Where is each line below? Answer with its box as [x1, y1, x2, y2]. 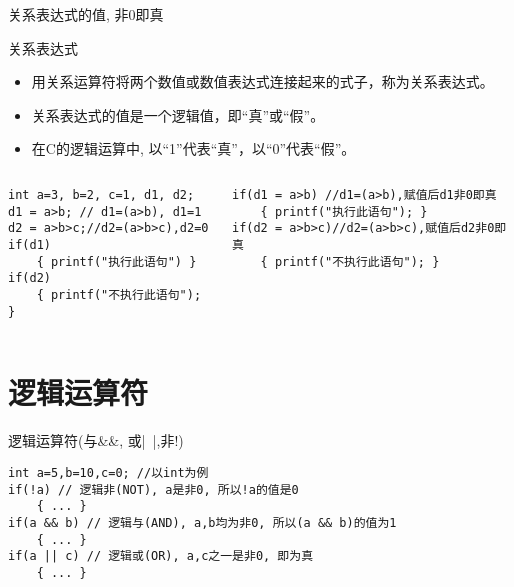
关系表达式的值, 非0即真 [8, 4, 164, 24]
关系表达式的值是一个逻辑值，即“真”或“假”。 [31, 104, 325, 125]
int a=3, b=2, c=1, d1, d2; [8, 187, 195, 202]
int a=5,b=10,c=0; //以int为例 [8, 465, 209, 480]
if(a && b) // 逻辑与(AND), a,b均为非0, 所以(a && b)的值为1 [8, 515, 397, 530]
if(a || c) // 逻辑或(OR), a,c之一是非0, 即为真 [8, 549, 314, 564]
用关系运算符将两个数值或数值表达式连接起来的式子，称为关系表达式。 [31, 71, 494, 92]
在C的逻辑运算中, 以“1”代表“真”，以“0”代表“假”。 [31, 138, 356, 159]
